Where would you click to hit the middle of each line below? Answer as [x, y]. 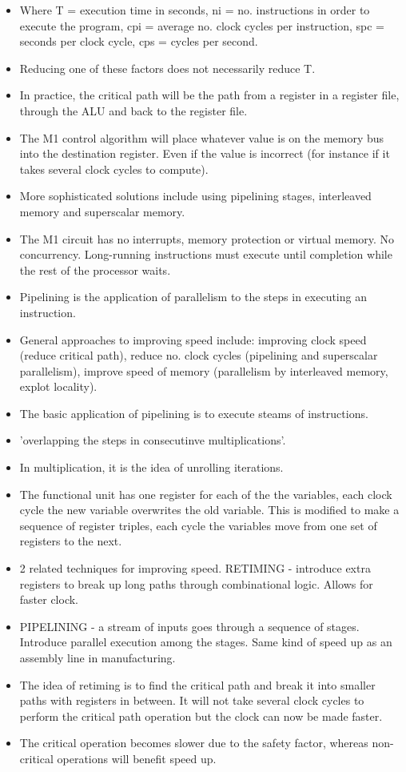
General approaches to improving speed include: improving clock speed [193, 339]
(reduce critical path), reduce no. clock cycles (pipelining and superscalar [199, 355]
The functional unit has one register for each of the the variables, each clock [206, 494]
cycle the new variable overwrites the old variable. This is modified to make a [209, 510]
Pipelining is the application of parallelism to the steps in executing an [193, 297]
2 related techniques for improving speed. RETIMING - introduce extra [195, 568]
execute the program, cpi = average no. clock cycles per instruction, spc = [202, 25]
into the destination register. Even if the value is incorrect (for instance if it [205, 153]
